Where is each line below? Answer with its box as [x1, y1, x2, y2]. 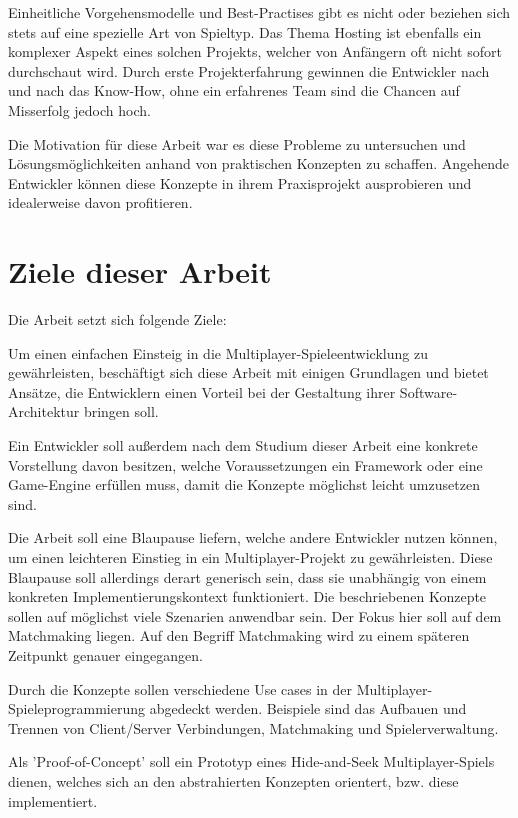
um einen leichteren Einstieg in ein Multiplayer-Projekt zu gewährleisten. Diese [8, 547, 493, 567]
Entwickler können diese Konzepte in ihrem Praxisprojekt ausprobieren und [8, 172, 472, 193]
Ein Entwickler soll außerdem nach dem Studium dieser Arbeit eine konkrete [8, 435, 478, 456]
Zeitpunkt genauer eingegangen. [8, 644, 203, 665]
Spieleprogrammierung [8, 698, 146, 719]
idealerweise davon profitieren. [8, 192, 193, 213]
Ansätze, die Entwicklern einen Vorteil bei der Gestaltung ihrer [8, 381, 396, 402]
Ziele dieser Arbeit [8, 251, 272, 292]
